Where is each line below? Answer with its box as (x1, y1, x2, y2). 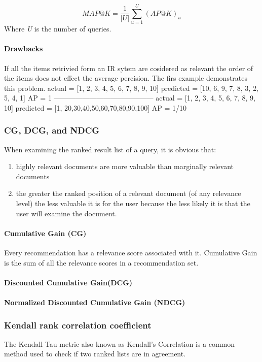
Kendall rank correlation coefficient (4, 318, 152, 331)
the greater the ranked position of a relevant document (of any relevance (16, 188, 241, 199)
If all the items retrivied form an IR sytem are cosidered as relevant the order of (4, 62, 253, 73)
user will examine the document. (16, 208, 117, 218)
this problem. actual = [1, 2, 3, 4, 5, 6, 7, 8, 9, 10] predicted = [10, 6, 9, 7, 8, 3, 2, (4, 82, 258, 93)
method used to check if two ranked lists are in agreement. (4, 348, 186, 359)
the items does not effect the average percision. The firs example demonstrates (4, 73, 248, 83)
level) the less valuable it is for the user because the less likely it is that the (16, 198, 250, 209)
